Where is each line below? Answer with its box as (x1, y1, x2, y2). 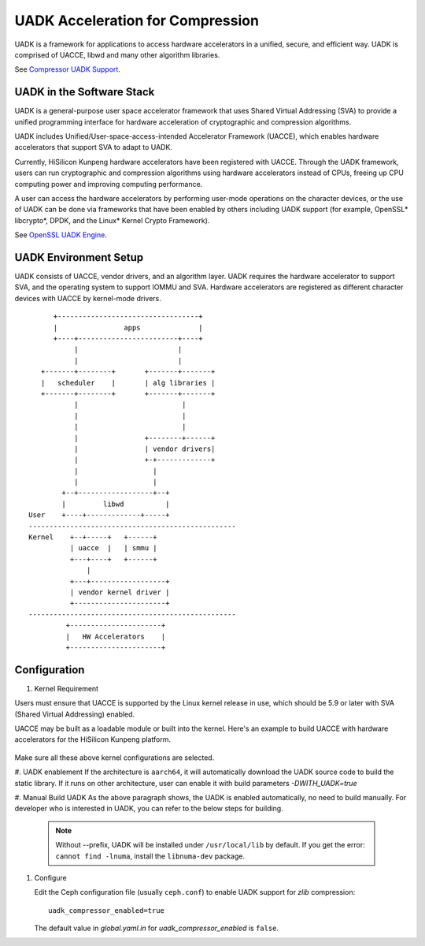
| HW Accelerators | (65, 631, 166, 641)
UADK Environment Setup (14, 251, 144, 264)
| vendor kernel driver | (69, 587, 170, 597)
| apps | (53, 323, 204, 332)
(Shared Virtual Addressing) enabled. (14, 709, 135, 719)
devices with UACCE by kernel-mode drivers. (14, 293, 161, 303)
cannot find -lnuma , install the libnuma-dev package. (55, 851, 246, 861)
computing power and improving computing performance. (14, 179, 203, 188)
